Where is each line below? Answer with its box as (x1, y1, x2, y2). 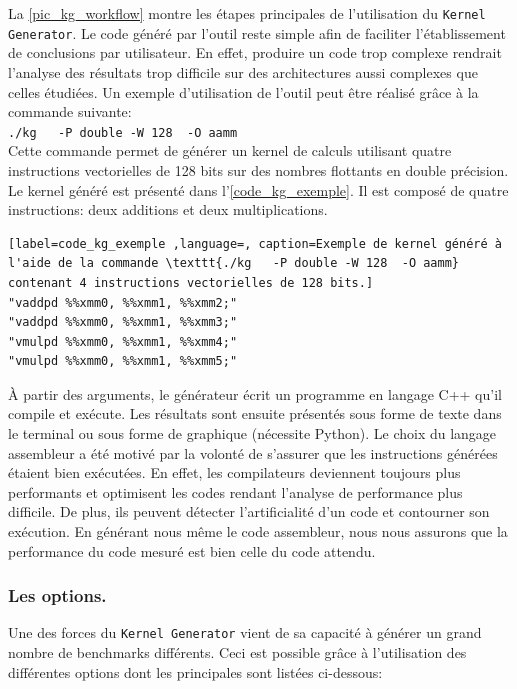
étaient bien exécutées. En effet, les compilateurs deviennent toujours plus (8, 462, 461, 483)
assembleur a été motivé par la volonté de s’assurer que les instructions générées (8, 442, 498, 463)
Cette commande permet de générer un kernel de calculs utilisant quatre (8, 140, 452, 161)
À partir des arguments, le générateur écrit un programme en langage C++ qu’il (8, 383, 502, 404)
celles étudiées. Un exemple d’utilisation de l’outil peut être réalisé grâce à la (8, 81, 479, 102)
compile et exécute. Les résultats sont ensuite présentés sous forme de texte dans (8, 403, 502, 424)
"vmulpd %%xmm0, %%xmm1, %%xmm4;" (8, 334, 238, 349)
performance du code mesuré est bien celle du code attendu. (8, 540, 376, 561)
